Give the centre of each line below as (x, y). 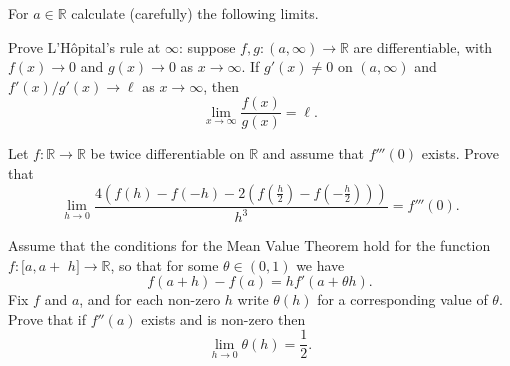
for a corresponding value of (402, 299)
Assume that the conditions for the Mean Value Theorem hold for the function (249, 245)
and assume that (313, 153)
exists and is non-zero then (223, 318)
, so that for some (164, 264)
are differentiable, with (423, 46)
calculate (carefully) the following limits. (195, 13)
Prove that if (47, 318)
